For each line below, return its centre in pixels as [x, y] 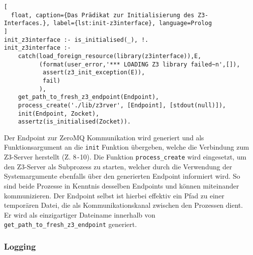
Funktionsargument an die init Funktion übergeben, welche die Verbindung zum [126, 147]
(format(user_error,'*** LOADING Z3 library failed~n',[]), [140, 64]
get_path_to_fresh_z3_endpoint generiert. [70, 224]
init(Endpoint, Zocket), [59, 113]
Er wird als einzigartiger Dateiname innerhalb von [80, 214]
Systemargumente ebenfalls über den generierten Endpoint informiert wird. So [122, 176]
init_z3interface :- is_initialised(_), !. [76, 40]
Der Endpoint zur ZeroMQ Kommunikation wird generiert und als [104, 137]
